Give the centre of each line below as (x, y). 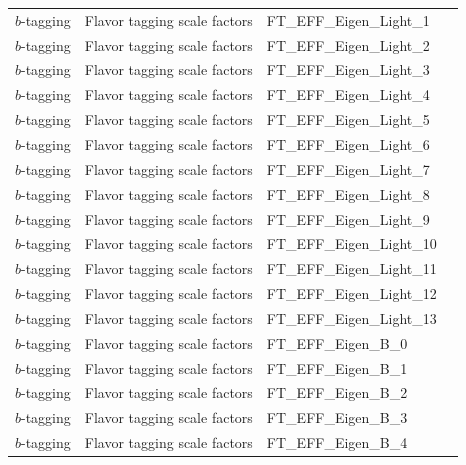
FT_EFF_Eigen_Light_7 (348, 168)
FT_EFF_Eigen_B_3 (337, 417)
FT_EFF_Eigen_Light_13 (351, 317)
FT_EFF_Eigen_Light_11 (351, 268)
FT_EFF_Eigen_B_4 (337, 442)
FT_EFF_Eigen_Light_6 (348, 143)
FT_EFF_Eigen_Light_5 (348, 119)
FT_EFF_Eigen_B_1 (337, 367)
